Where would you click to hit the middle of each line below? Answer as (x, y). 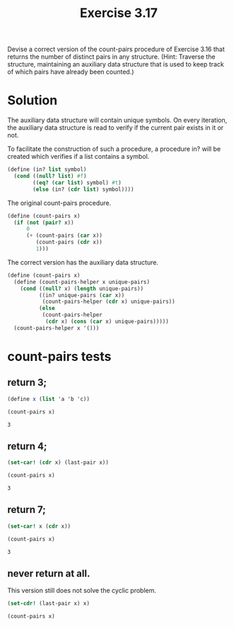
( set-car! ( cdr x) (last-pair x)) (58, 462)
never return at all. (49, 573)
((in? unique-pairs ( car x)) (82, 295)
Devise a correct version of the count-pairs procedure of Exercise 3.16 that (116, 49)
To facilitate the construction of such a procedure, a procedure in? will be (114, 149)
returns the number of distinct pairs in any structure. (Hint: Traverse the (111, 57)
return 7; (27, 510)
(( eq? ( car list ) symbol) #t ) (77, 182)
